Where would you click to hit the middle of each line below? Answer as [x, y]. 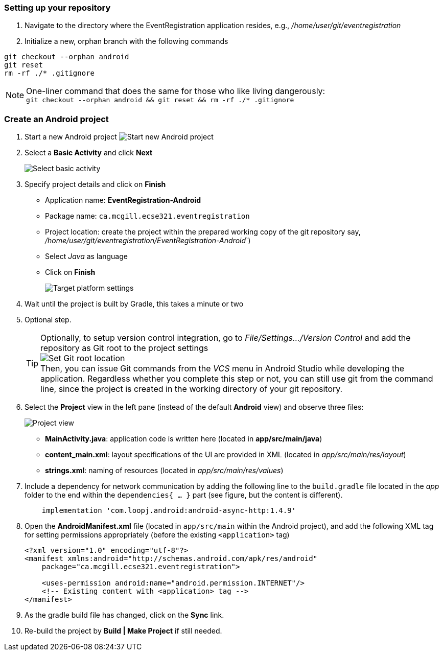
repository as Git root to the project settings [124, 348]
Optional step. [48, 320]
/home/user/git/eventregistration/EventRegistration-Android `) [148, 241]
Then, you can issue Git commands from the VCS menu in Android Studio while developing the [222, 369]
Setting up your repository [57, 8]
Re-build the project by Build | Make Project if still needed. [123, 631]
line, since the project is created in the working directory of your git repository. [192, 389]
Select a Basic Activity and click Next [89, 153]
